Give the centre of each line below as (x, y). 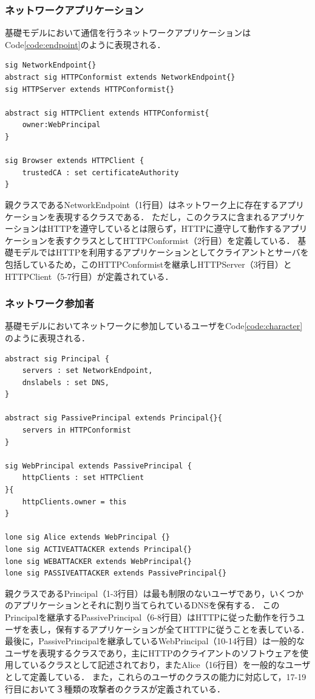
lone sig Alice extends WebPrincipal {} (88, 537)
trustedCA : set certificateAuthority (100, 172)
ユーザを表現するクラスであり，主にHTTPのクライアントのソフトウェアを (153, 652)
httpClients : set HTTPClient (83, 478)
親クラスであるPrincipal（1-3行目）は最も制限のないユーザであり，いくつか (154, 593)
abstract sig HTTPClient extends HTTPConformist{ (107, 113)
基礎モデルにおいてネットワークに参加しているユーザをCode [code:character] (154, 326)
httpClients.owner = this (74, 502)
